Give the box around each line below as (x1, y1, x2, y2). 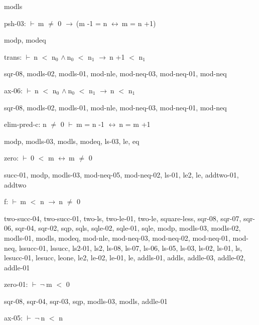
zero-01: (4, 279, 28, 289)
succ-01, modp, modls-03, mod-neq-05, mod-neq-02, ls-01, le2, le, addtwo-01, (4, 169, 239, 180)
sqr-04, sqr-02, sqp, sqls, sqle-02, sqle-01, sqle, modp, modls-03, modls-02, (15, 223, 241, 233)
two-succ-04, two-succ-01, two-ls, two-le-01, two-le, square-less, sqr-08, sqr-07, (4, 213, 241, 223)
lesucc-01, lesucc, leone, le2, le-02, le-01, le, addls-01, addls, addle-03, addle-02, (4, 252, 245, 263)
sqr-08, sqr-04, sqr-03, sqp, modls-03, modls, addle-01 (4, 295, 168, 306)
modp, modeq (4, 35, 46, 45)
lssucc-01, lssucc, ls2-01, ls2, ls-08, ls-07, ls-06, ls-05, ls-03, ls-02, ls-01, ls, (19, 242, 242, 253)
